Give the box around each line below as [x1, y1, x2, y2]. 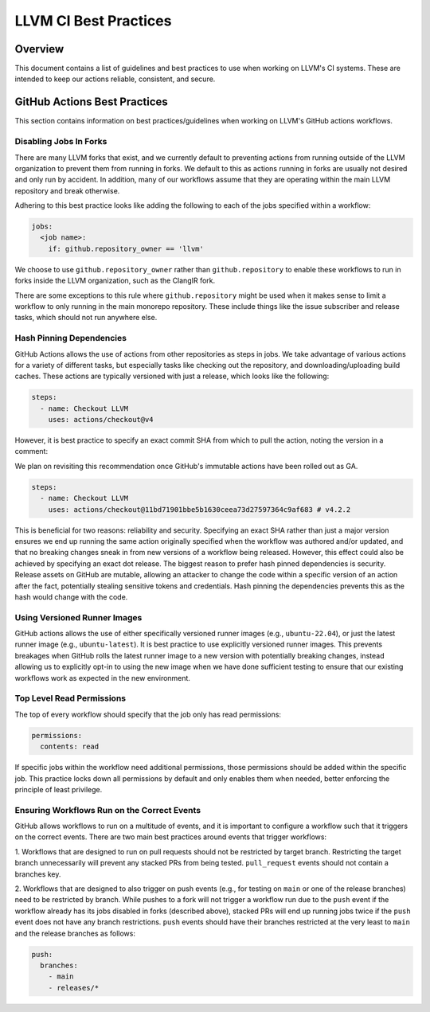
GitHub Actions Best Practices [14, 96, 169, 109]
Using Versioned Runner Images [14, 611, 143, 623]
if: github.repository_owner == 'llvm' [48, 244, 205, 253]
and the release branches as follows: [14, 928, 135, 938]
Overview [14, 42, 64, 56]
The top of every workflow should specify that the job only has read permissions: [14, 709, 282, 719]
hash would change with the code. [14, 592, 128, 601]
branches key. [14, 869, 61, 879]
